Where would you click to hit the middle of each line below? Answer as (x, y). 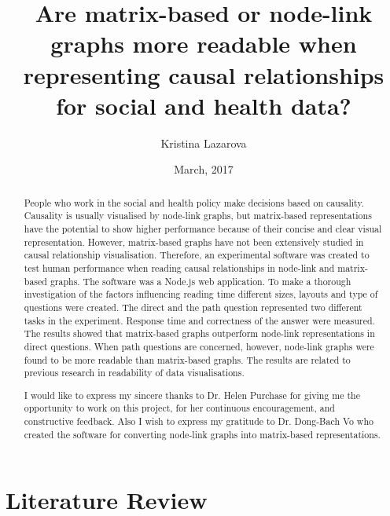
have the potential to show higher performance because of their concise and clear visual (203, 228)
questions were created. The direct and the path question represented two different (193, 307)
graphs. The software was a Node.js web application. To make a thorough (201, 281)
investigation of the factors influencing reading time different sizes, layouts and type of (201, 294)
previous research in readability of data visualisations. (134, 373)
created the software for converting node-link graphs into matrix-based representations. (202, 434)
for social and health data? (204, 105)
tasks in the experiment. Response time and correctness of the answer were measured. (199, 320)
